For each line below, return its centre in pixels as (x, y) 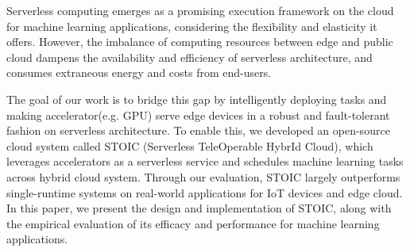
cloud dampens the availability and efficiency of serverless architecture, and (190, 57)
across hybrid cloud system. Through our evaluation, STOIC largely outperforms (203, 176)
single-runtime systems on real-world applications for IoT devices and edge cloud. (205, 192)
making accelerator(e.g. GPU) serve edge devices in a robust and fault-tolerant (198, 115)
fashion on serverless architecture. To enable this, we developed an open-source (198, 130)
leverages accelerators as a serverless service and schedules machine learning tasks (205, 161)
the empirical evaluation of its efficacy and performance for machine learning (193, 223)
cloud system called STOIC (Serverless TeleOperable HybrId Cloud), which (190, 145)
